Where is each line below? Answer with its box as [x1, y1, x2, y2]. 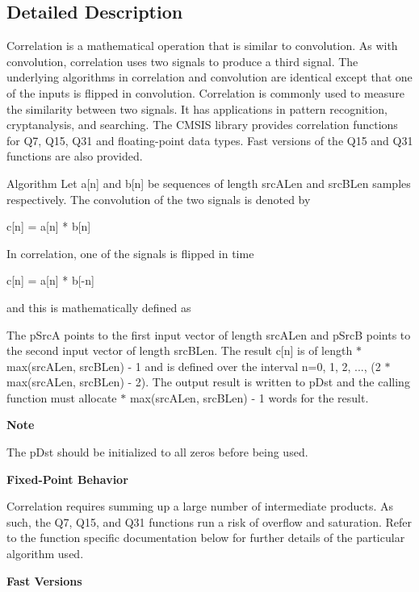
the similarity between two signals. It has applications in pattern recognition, [6, 100, 388, 117]
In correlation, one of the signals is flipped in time [6, 244, 254, 261]
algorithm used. [6, 545, 84, 562]
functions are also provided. [6, 148, 143, 165]
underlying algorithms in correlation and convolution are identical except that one [6, 69, 413, 85]
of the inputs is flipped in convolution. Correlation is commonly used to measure [6, 84, 404, 101]
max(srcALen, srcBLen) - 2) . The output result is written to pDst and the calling [6, 373, 410, 390]
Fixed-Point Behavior [6, 470, 128, 487]
